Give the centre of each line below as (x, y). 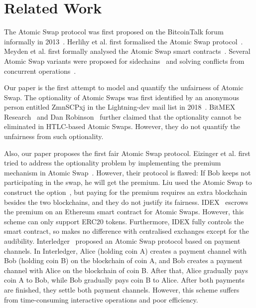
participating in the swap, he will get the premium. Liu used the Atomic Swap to (128, 182)
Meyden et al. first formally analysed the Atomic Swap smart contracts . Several (127, 51)
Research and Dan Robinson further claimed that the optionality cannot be (123, 116)
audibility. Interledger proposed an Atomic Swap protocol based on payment (122, 241)
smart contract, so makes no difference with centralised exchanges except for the (127, 231)
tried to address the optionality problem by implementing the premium (113, 163)
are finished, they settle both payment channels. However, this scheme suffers (122, 289)
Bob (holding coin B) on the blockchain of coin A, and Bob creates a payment (123, 260)
